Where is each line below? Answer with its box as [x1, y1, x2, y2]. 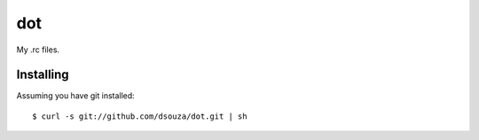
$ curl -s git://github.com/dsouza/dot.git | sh [32, 111, 247, 121]
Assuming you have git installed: [16, 90, 135, 101]
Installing [16, 67, 70, 82]
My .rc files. [16, 44, 60, 55]
